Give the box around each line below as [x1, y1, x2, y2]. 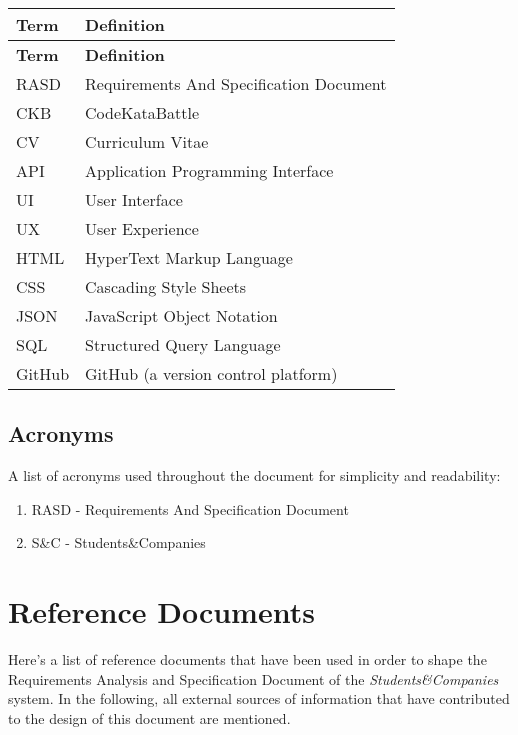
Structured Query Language [85, 333, 281, 356]
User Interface [85, 188, 183, 211]
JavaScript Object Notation [85, 304, 278, 327]
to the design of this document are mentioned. [8, 707, 291, 728]
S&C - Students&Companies [31, 532, 206, 553]
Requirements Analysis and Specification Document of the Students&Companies [8, 668, 499, 689]
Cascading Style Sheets [85, 275, 247, 298]
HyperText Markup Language [85, 246, 293, 269]
